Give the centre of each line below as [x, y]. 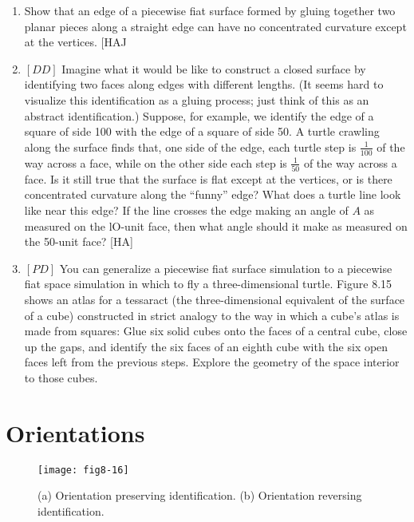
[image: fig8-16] [83, 470]
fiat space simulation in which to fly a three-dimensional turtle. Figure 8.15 [208, 284]
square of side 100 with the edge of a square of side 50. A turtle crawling [202, 131]
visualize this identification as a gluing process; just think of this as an [197, 99]
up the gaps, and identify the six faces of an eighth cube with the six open [206, 346]
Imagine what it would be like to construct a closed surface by [214, 68]
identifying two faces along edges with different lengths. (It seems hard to [204, 84]
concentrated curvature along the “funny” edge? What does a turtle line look [213, 194]
